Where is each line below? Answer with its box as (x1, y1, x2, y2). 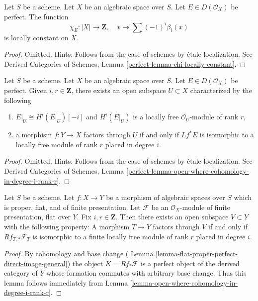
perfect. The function (4, 11, 69, 21)
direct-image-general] (4, 258, 68, 268)
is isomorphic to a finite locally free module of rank (32, 231, 188, 241)
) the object (67, 258, 103, 268)
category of (4, 268, 38, 278)
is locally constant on (4, 32, 69, 42)
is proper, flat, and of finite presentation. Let (4, 201, 141, 212)
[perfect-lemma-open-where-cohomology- (126, 166, 249, 176)
